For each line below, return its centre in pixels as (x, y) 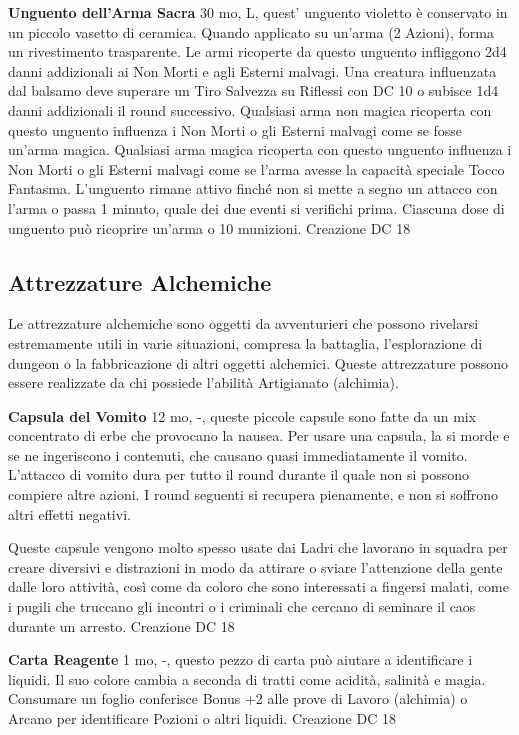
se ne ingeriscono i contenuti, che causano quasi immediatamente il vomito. (238, 454)
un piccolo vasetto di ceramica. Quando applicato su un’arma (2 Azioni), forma (251, 31)
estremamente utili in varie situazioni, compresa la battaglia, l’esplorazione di (245, 342)
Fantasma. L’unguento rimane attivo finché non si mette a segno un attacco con (253, 188)
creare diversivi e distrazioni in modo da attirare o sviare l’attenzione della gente (255, 566)
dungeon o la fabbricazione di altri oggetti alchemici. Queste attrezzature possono (258, 362)
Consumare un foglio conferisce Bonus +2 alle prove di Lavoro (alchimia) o (238, 698)
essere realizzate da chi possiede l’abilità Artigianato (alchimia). (203, 382)
